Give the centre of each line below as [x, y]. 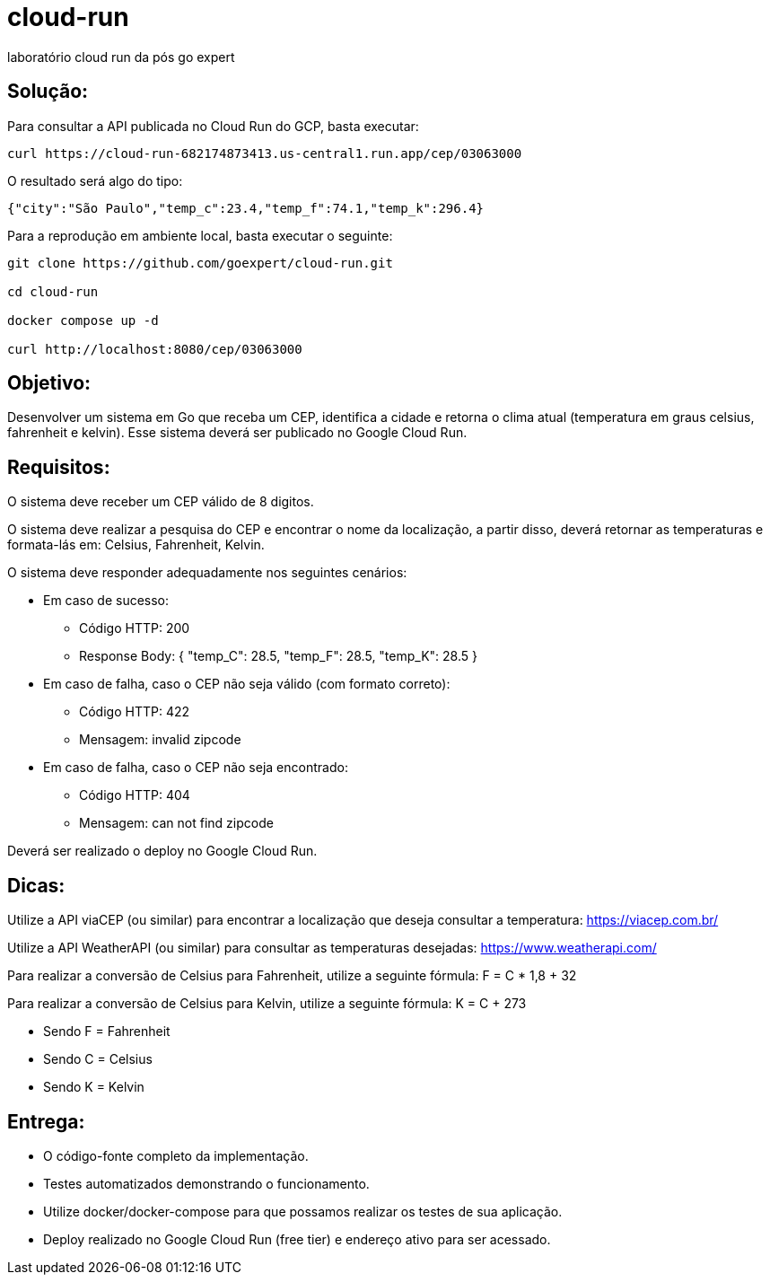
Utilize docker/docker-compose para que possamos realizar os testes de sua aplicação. [303, 1211]
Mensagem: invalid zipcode [160, 740]
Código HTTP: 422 [135, 712]
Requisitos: [59, 467]
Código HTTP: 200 [135, 628]
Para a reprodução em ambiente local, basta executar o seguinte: [200, 235]
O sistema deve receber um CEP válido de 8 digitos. [161, 502]
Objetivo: [49, 383]
